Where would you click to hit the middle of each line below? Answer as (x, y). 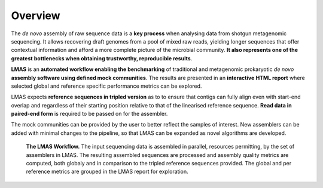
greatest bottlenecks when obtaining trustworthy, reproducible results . (102, 58)
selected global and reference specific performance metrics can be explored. (106, 86)
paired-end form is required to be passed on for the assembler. (89, 114)
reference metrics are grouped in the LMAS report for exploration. (107, 172)
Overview (36, 16)
